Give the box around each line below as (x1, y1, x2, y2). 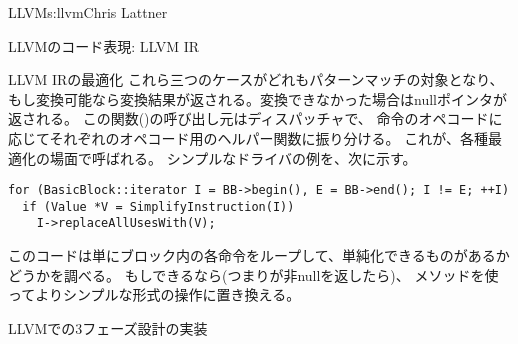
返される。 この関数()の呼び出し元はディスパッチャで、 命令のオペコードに (8, 108, 503, 129)
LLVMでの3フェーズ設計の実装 (8, 317, 208, 338)
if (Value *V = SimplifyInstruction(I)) (22, 199, 295, 214)
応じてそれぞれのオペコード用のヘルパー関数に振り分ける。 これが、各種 (8, 127, 488, 148)
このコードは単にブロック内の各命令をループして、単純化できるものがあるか (8, 245, 510, 266)
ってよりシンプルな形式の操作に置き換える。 (8, 284, 301, 305)
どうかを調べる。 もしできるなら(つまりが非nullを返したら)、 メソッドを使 (8, 264, 499, 285)
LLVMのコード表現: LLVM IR (8, 35, 200, 56)
